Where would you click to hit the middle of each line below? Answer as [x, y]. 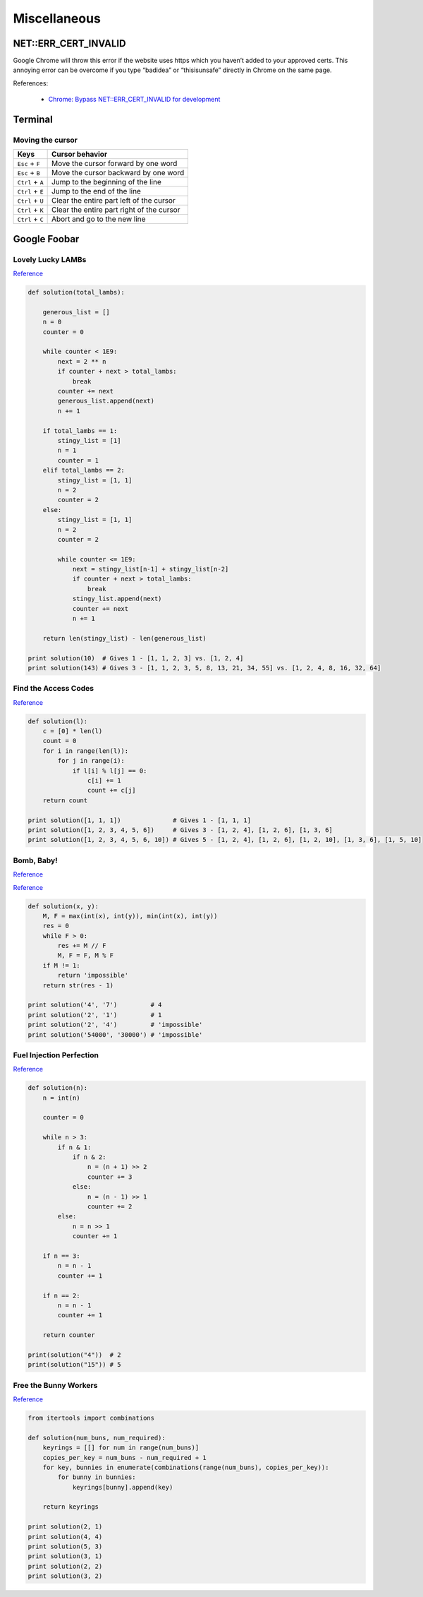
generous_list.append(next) [106, 401]
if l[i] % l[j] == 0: [110, 771]
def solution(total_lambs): [76, 292]
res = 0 [56, 926]
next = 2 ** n [82, 361]
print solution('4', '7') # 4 [95, 1005]
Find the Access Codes [54, 689]
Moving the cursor [45, 140]
